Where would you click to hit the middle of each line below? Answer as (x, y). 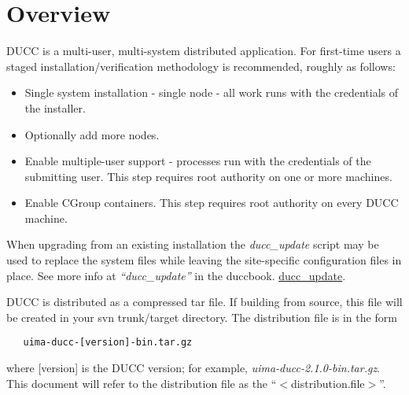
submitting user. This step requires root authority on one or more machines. (208, 176)
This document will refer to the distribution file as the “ (142, 383)
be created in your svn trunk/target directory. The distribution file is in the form (202, 317)
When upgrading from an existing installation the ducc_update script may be (193, 244)
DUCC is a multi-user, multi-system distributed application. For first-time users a (204, 51)
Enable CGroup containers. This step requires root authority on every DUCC (212, 203)
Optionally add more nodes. (92, 134)
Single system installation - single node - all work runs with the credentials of (212, 92)
